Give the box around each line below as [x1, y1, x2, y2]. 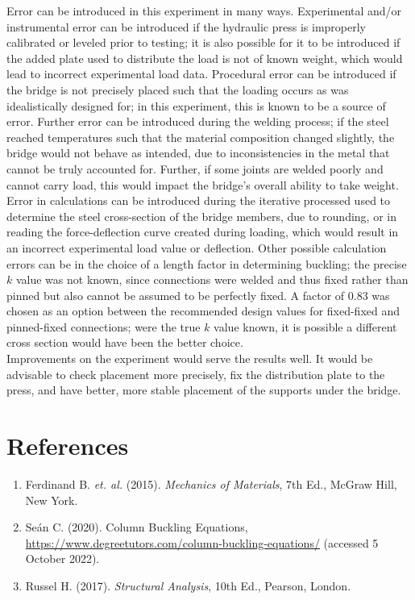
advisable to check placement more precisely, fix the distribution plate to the [6, 365, 385, 382]
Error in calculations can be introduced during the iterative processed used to [6, 192, 391, 209]
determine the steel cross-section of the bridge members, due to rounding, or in [6, 207, 396, 224]
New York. [25, 491, 78, 508]
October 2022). [25, 550, 100, 567]
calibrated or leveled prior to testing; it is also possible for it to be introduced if [6, 34, 400, 51]
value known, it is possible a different [214, 318, 397, 335]
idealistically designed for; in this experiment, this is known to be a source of [6, 97, 386, 114]
